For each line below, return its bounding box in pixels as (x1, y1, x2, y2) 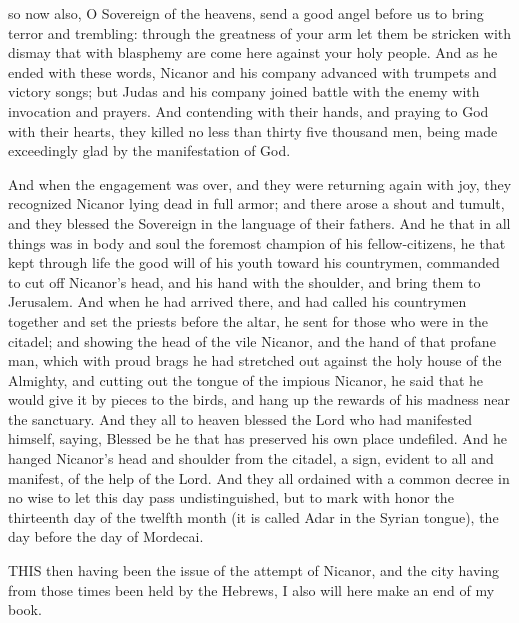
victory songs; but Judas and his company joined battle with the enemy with (8, 81, 480, 102)
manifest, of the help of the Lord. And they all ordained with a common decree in (8, 467, 510, 488)
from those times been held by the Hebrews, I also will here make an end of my (8, 579, 495, 600)
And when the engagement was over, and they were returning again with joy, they (8, 173, 512, 194)
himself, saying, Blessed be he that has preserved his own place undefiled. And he (8, 428, 507, 449)
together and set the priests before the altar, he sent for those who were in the (8, 310, 489, 331)
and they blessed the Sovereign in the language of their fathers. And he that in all (8, 212, 511, 233)
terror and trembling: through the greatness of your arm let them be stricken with (8, 22, 512, 43)
